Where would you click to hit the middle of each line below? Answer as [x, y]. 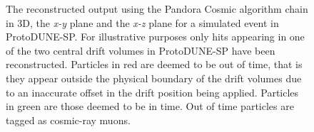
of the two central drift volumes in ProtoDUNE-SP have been [141, 50]
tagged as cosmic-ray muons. [68, 120]
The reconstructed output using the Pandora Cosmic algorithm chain [157, 9]
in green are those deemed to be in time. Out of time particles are [150, 106]
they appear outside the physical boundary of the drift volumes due [154, 78]
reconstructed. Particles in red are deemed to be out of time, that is [154, 64]
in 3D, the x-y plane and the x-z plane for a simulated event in [142, 22]
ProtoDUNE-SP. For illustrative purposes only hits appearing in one [155, 37]
